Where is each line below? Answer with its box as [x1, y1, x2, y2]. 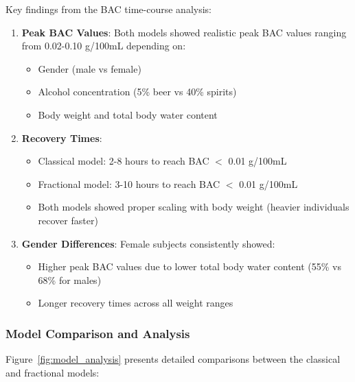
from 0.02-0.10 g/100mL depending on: [21, 38, 186, 53]
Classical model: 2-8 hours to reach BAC [38, 154, 209, 168]
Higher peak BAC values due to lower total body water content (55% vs [38, 259, 342, 274]
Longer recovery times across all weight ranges [38, 296, 233, 310]
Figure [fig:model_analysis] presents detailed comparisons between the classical [5, 352, 341, 366]
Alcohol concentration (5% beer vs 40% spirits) [38, 84, 237, 99]
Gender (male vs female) [38, 61, 141, 75]
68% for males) [38, 272, 102, 287]
